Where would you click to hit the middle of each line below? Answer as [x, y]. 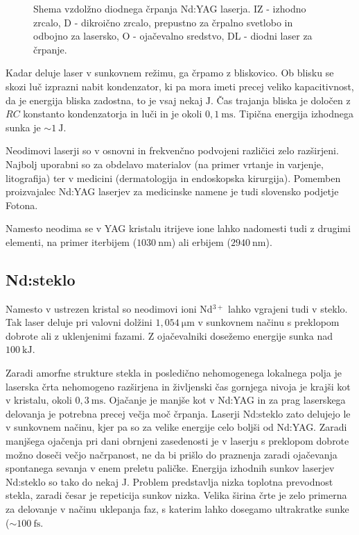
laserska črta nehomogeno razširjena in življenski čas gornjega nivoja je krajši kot [178, 386]
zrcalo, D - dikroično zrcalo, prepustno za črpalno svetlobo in [163, 22]
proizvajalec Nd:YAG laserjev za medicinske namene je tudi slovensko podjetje [172, 191]
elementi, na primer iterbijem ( [71, 241]
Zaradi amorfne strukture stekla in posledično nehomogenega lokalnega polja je [174, 373]
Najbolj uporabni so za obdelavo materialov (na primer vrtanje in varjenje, [165, 164]
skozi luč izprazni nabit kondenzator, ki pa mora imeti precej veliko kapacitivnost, [180, 86]
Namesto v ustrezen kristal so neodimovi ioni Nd [109, 308]
